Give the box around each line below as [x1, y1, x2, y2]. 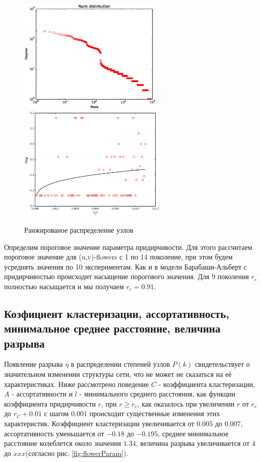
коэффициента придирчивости [4, 398, 96, 409]
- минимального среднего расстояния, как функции [79, 388, 235, 399]
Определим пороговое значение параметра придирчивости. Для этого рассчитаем [4, 241, 252, 252]
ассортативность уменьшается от [4, 428, 104, 438]
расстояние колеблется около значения [4, 438, 121, 448]
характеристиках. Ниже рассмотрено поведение [4, 378, 149, 389]
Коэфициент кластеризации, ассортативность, [4, 305, 229, 321]
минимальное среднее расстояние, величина [4, 320, 221, 336]
